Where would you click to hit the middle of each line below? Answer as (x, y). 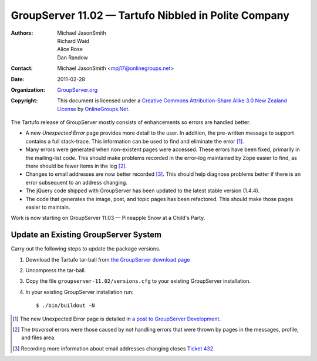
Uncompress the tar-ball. (56, 270)
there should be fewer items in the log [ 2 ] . (76, 166)
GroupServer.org (77, 90)
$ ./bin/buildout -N (65, 305)
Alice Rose (70, 49)
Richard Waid (73, 41)
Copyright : (24, 101)
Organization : (28, 90)
